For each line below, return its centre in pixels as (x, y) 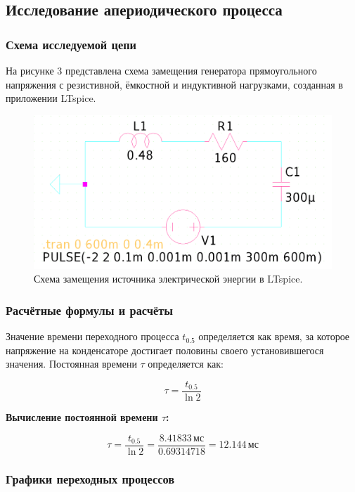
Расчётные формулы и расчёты (90, 310)
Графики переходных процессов (90, 478)
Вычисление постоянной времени (82, 417)
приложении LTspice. (51, 98)
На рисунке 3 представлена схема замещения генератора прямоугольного (161, 70)
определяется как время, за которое (274, 336)
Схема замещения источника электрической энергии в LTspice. (168, 279)
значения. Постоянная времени (71, 364)
